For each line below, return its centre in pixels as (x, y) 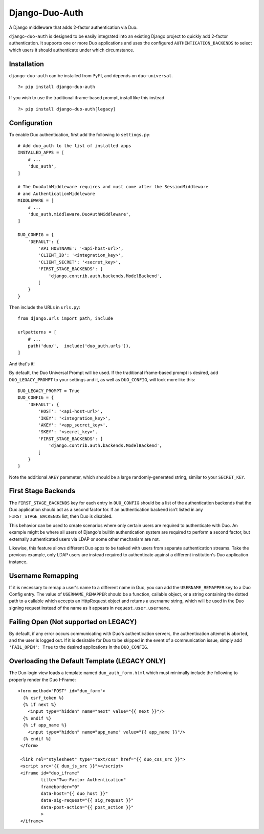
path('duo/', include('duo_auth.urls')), (79, 346)
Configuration (31, 123)
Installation (26, 64)
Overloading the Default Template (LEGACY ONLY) (88, 661)
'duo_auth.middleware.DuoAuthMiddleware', (79, 214)
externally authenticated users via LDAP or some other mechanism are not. (85, 539)
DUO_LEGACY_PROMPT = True (49, 391)
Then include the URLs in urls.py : (44, 307)
